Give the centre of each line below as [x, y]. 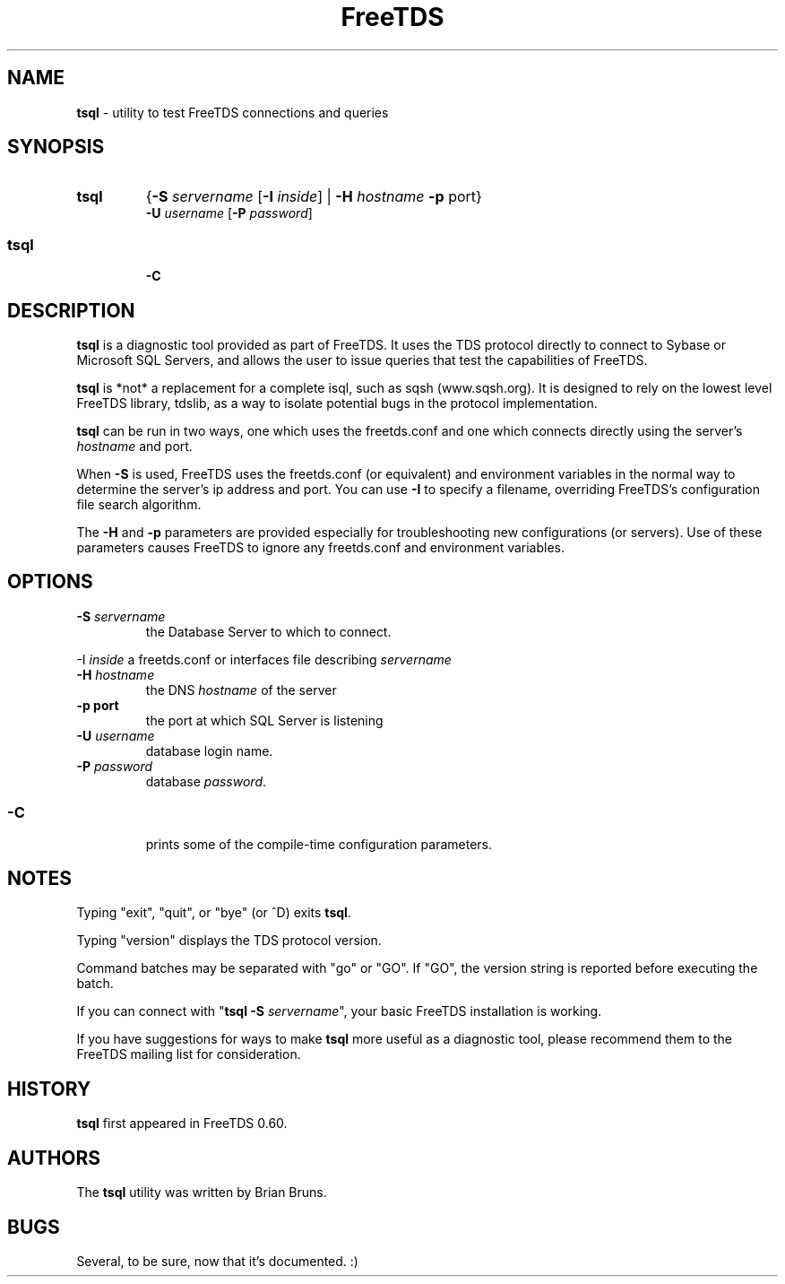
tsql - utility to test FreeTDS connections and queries [233, 112]
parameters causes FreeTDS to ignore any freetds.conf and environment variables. [321, 548]
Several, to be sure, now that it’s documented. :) [217, 1261]
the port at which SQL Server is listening [264, 720]
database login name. [209, 750]
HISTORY [49, 1089]
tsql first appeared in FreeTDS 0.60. [182, 1123]
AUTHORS [54, 1158]
